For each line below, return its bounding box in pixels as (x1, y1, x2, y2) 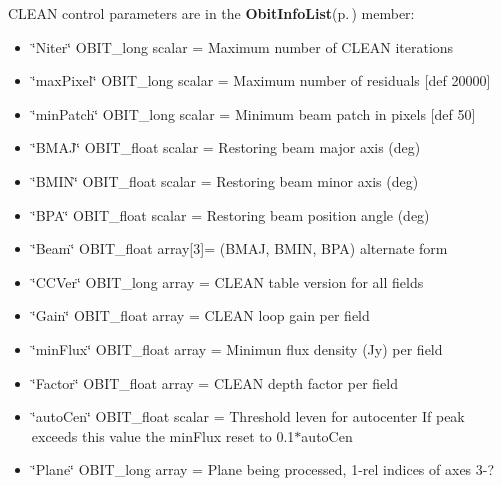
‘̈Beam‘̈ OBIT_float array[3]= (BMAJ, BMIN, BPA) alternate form (31, 238, 448, 259)
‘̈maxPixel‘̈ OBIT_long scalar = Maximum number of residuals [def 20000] (31, 70, 491, 91)
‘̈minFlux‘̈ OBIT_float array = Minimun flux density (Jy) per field (31, 338, 443, 359)
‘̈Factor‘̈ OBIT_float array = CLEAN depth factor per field (31, 372, 398, 393)
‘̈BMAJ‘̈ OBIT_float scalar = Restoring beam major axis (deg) (31, 137, 421, 158)
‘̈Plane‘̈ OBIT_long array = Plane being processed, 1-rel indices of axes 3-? (31, 459, 495, 480)
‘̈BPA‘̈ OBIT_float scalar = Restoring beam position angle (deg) (31, 204, 430, 225)
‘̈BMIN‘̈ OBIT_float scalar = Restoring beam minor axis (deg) (31, 170, 419, 191)
